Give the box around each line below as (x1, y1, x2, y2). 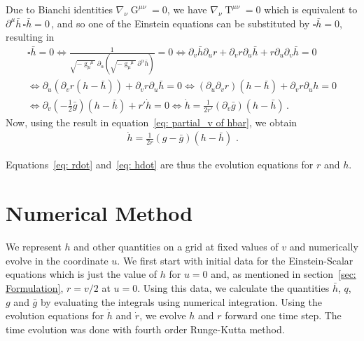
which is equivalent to (264, 2, 358, 16)
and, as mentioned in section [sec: (211, 267, 356, 281)
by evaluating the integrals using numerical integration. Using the (40, 294, 323, 309)
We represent (6, 239, 62, 254)
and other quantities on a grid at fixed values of (73, 239, 279, 254)
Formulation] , (6, 280, 64, 295)
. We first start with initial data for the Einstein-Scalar (117, 253, 353, 267)
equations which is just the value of (6, 267, 157, 281)
